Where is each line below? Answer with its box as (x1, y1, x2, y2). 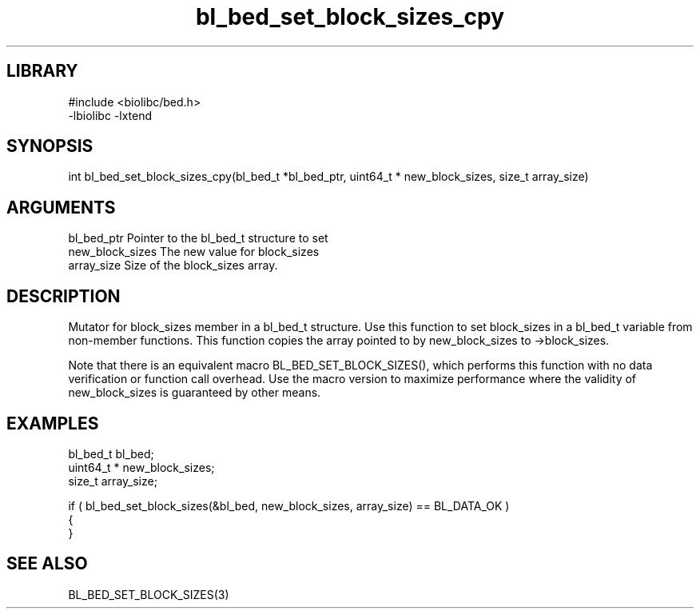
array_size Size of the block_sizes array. (68, 258, 278, 273)
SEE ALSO (6, 553, 88, 574)
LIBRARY (6, 61, 78, 82)
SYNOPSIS (6, 136, 93, 157)
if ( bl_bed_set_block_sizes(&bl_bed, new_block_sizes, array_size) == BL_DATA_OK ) (68, 498, 510, 513)
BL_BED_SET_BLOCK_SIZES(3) (68, 587, 229, 601)
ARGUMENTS (6, 197, 116, 218)
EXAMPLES (6, 413, 99, 433)
